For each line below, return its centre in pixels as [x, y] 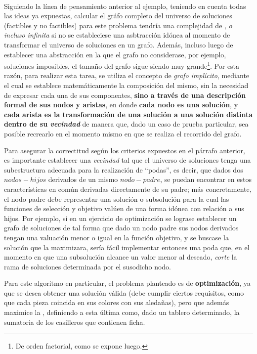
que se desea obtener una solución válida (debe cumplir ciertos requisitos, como [124, 292]
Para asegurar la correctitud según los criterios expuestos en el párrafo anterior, [125, 150]
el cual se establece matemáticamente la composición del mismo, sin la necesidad [126, 85]
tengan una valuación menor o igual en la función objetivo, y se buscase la [116, 237]
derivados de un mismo [83, 179]
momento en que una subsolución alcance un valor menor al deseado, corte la [121, 257]
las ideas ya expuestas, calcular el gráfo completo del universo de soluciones [118, 16]
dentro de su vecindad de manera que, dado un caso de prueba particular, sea [126, 124]
